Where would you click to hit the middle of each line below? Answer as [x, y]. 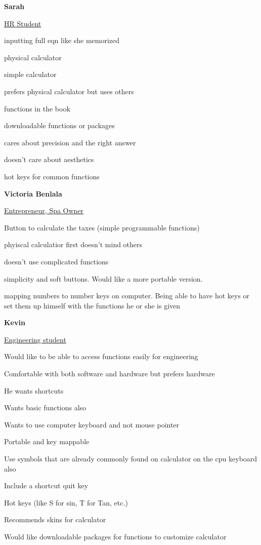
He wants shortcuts [34, 390]
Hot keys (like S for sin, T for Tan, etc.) [66, 502]
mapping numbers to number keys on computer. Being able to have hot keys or [127, 296]
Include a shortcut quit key [46, 485]
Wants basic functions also [45, 407]
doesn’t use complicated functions [56, 261]
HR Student [23, 23]
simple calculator [30, 74]
